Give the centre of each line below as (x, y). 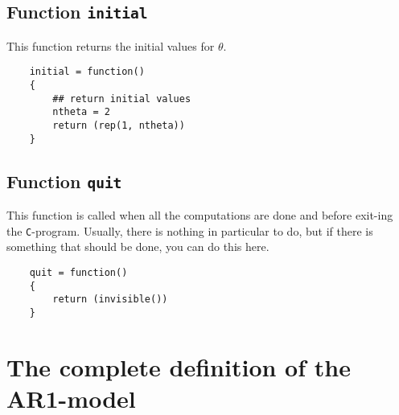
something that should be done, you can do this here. (138, 247)
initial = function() (87, 72)
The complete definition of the (179, 366)
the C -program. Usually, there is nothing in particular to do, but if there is (190, 230)
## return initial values (122, 99)
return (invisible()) (110, 300)
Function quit (64, 181)
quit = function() (78, 272)
